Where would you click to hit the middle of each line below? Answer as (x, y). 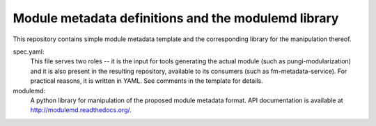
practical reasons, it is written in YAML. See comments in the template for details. (147, 81)
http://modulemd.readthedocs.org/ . (81, 110)
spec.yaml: (29, 52)
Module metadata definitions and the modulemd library (176, 18)
